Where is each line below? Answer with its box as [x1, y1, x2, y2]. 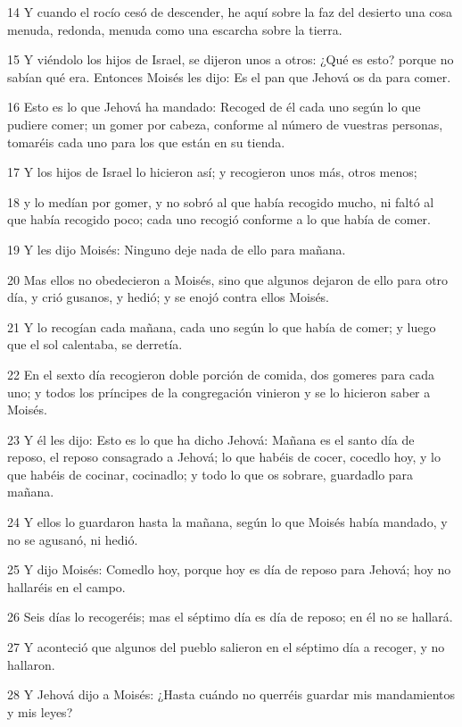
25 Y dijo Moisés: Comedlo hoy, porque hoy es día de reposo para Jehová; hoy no [7, 560, 451, 579]
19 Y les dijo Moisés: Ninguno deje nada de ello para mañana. [7, 239, 346, 258]
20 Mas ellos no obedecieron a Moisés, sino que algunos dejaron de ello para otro [7, 270, 449, 288]
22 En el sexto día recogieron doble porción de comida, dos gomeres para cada [7, 364, 434, 383]
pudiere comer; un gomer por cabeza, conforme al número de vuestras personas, [7, 114, 443, 133]
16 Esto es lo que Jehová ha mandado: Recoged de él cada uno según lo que [7, 97, 421, 116]
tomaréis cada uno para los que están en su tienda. [7, 132, 285, 151]
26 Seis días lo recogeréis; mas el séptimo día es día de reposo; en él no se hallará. [7, 607, 453, 626]
